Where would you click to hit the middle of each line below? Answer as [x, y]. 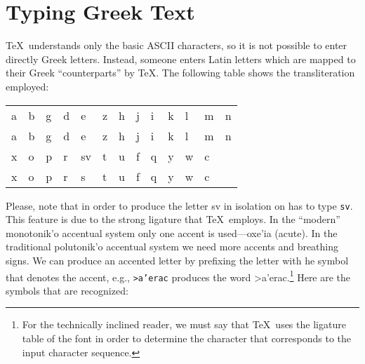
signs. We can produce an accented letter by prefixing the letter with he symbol [177, 260]
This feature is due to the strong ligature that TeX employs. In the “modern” [173, 219]
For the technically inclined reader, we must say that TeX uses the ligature [184, 324]
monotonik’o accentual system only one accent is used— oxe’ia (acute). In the [172, 232]
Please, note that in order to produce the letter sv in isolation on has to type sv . [179, 205]
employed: [27, 86]
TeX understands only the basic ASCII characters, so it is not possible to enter [177, 45]
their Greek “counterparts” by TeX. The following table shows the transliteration [180, 73]
